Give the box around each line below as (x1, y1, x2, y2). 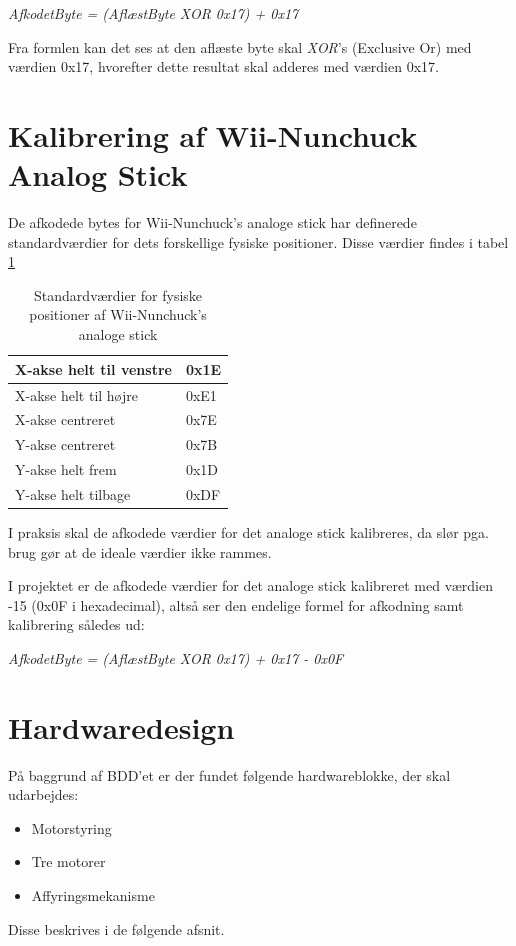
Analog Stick (8, 154, 188, 195)
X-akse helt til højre (15, 384, 139, 405)
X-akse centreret (15, 409, 116, 430)
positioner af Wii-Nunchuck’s (29, 304, 207, 325)
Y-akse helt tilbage (15, 483, 131, 504)
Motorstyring (31, 817, 112, 838)
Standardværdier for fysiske (34, 284, 203, 305)
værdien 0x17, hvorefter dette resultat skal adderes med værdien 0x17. (8, 56, 439, 77)
